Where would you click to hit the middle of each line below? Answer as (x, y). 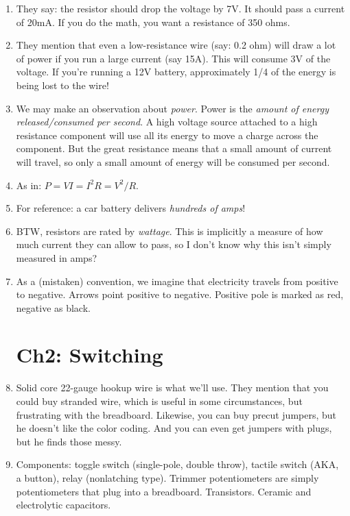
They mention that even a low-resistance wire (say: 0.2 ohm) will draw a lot (176, 45)
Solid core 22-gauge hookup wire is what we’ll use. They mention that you (172, 388)
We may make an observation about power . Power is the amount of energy (172, 108)
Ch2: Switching (90, 355)
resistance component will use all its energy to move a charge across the (167, 135)
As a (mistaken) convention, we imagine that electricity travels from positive (177, 281)
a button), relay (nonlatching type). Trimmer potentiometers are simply (167, 477)
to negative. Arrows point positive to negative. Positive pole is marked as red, (180, 294)
